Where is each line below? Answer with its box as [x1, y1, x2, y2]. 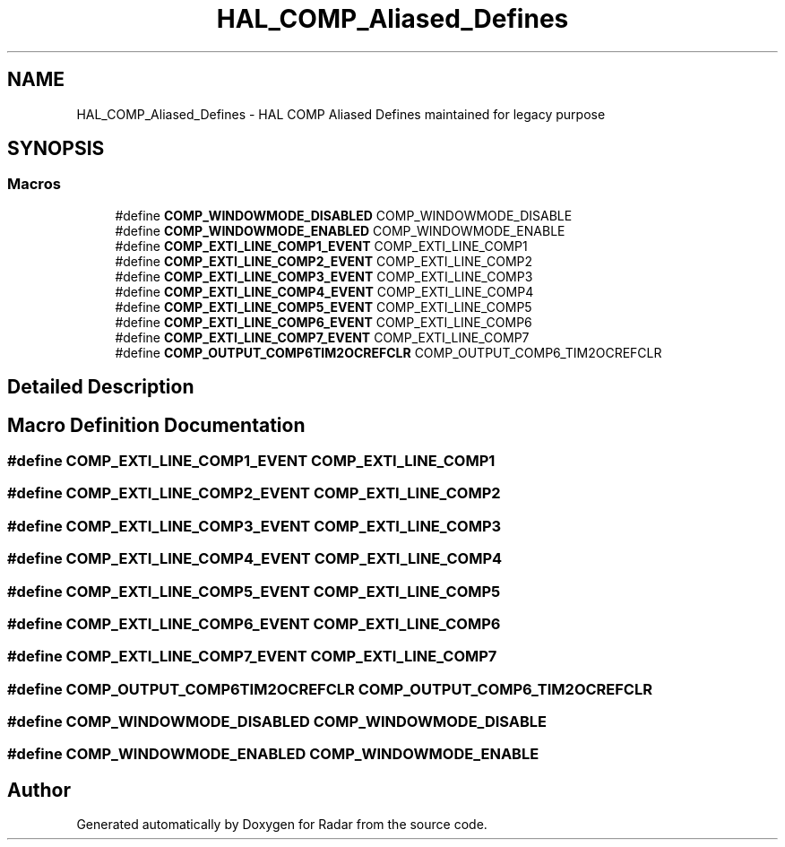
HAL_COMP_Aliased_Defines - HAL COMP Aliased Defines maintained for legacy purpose [76, 106, 606, 122]
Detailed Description [7, 376, 194, 399]
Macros [7, 175, 61, 194]
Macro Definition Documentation [7, 413, 306, 436]
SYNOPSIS [7, 137, 105, 160]
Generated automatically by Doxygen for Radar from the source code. [76, 817, 487, 833]
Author [7, 778, 71, 801]
